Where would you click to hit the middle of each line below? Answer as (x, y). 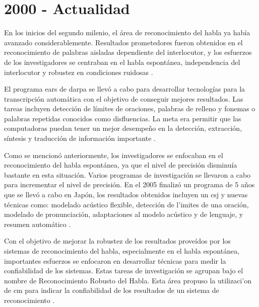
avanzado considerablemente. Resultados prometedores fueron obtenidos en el (123, 42)
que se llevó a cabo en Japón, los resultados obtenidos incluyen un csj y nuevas (126, 195)
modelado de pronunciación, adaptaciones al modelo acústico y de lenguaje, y (124, 214)
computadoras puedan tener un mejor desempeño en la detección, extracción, (123, 128)
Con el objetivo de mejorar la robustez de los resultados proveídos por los (117, 241)
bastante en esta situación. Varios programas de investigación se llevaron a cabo (127, 174)
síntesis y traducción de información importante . (80, 138)
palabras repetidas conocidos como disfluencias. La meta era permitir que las (123, 118)
